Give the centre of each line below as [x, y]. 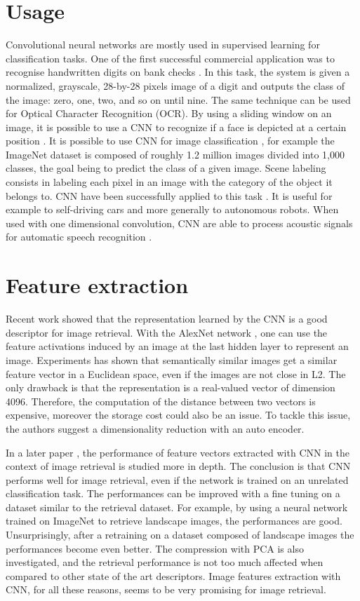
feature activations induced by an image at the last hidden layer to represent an [177, 346]
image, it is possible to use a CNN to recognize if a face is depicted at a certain [176, 127]
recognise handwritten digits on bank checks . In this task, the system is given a [178, 72]
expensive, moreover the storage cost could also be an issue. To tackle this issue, [178, 415]
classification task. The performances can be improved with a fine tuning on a [173, 493]
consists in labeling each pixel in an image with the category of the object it [169, 182]
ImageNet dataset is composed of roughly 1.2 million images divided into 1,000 [175, 154]
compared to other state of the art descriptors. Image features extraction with [173, 575]
